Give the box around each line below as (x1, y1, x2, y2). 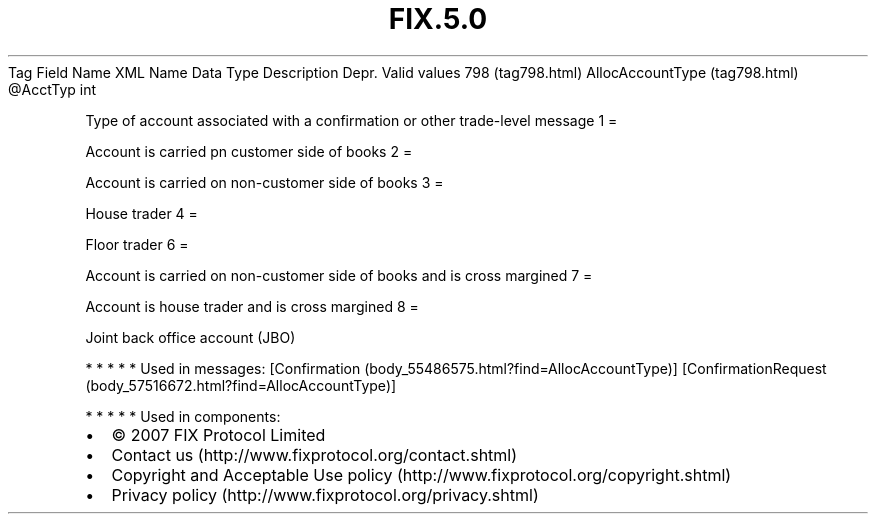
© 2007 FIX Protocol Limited (111, 424, 326, 445)
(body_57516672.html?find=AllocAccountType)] (85, 376, 397, 394)
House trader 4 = (85, 204, 198, 222)
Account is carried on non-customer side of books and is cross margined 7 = (85, 266, 593, 284)
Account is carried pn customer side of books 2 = (85, 142, 413, 160)
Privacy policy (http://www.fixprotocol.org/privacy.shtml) (111, 484, 539, 505)
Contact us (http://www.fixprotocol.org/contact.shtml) (111, 444, 518, 465)
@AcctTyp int (8, 80, 97, 98)
